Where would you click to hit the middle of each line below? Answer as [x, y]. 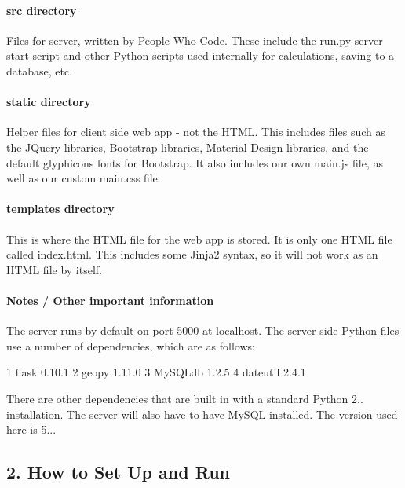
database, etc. [40, 70]
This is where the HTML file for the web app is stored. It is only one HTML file [199, 238]
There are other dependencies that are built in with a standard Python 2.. [185, 398]
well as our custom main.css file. [84, 178]
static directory [49, 102]
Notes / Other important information [110, 300]
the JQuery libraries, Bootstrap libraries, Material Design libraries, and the [188, 147]
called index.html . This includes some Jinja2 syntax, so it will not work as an [192, 254]
